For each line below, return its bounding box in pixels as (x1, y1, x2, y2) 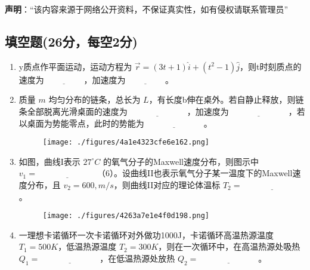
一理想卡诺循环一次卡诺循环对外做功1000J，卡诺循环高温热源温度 (18, 228, 274, 241)
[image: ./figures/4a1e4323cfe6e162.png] (42, 138, 209, 147)
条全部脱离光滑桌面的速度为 (18, 105, 128, 117)
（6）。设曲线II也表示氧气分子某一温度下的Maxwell (97, 167, 293, 179)
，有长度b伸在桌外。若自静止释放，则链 (148, 93, 304, 106)
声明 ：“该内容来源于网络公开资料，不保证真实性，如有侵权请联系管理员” (5, 3, 289, 15)
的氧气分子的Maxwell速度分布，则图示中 (103, 155, 259, 167)
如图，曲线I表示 (18, 155, 80, 167)
